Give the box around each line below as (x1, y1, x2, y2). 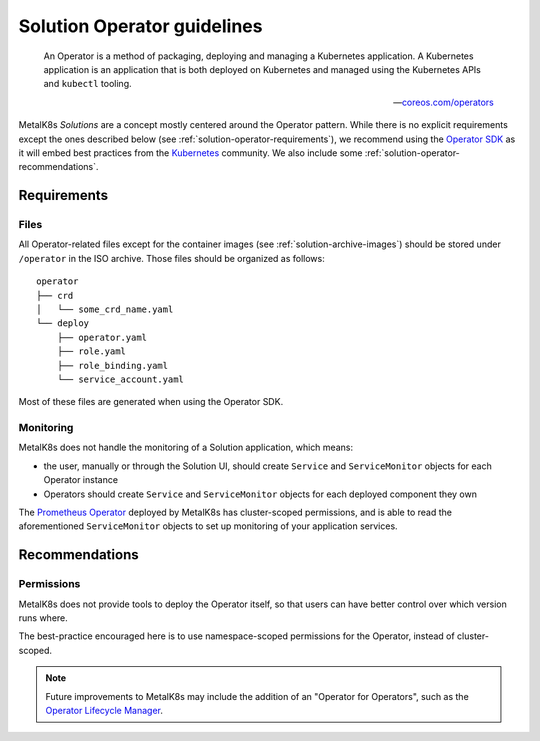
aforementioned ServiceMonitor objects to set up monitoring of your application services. (18, 520, 399, 532)
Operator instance (43, 474, 119, 486)
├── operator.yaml (56, 331, 148, 343)
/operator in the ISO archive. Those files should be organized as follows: (18, 252, 325, 264)
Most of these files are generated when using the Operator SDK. (18, 396, 284, 408)
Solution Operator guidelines (18, 15, 263, 37)
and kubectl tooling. (43, 78, 132, 90)
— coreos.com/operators (393, 96, 494, 108)
